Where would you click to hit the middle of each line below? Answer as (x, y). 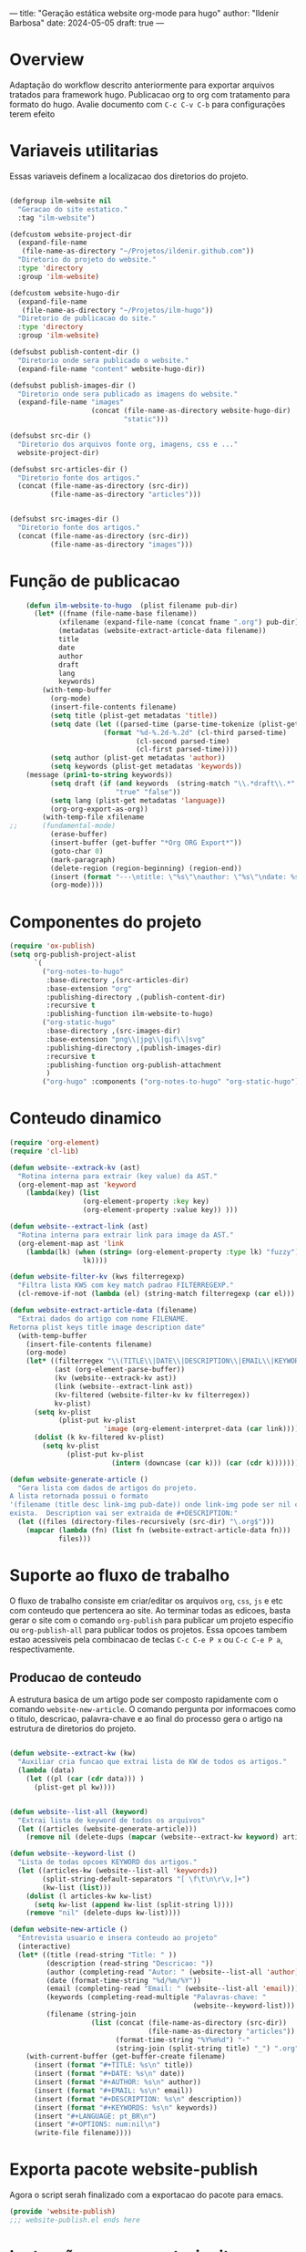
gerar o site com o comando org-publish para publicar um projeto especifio (152, 1620)
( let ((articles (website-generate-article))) (107, 1829)
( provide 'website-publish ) (63, 2212)
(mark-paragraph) (83, 860)
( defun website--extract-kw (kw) (73, 1754)
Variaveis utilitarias (84, 151)
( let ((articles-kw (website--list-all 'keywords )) (118, 1871)
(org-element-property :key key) (146, 1202)
